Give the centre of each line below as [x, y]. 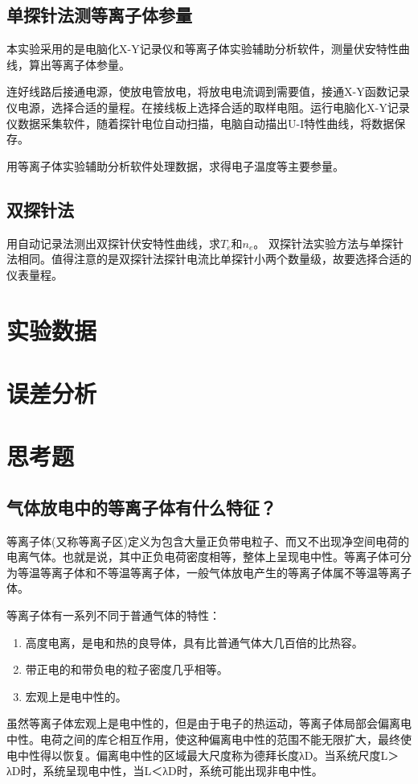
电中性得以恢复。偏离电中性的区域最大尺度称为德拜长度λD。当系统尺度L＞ [203, 755]
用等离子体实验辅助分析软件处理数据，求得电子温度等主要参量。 [175, 165]
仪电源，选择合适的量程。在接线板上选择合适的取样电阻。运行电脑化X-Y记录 [208, 107]
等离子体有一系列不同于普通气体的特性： [113, 615]
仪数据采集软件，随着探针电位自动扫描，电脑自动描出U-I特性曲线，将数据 [201, 123]
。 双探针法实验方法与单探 [323, 243]
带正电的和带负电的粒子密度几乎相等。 [127, 669]
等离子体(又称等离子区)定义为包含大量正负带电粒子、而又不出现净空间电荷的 [208, 541]
